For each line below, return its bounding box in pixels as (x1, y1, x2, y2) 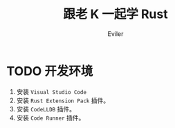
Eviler (107, 29, 124, 38)
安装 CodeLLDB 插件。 (16, 104, 75, 113)
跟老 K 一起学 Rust (63, 6, 168, 22)
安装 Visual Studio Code (16, 87, 87, 95)
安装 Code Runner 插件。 (16, 113, 85, 122)
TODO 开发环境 (6, 63, 93, 79)
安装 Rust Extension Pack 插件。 (16, 96, 110, 104)
